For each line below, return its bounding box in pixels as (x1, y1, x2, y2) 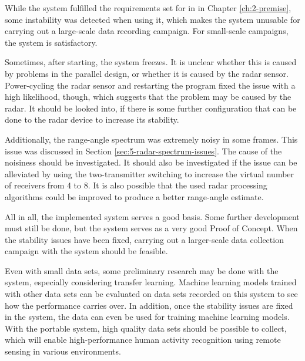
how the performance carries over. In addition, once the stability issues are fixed (5, 299, 293, 311)
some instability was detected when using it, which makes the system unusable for (5, 13, 300, 25)
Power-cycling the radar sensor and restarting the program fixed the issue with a (5, 79, 296, 91)
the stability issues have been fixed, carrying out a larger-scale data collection (5, 233, 284, 245)
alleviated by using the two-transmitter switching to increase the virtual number (5, 167, 294, 180)
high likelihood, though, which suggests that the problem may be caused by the (5, 90, 291, 103)
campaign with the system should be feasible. (5, 245, 168, 257)
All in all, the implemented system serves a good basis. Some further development (5, 210, 300, 222)
